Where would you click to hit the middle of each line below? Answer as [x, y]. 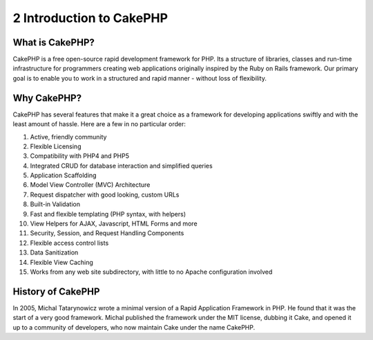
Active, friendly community [68, 137]
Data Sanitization [54, 252]
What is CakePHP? [54, 42]
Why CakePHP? [47, 98]
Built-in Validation [55, 204]
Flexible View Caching [61, 262]
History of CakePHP [56, 291]
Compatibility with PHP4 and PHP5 [79, 156]
